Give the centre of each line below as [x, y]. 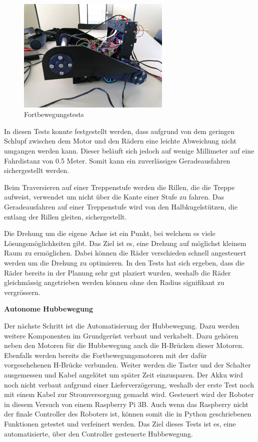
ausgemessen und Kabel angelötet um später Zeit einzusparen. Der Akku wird [123, 374]
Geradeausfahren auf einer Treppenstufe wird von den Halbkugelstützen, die [121, 207]
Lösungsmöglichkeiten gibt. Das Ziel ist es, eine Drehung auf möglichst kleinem [125, 243]
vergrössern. [22, 292]
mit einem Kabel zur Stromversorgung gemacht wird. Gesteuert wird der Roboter [129, 394]
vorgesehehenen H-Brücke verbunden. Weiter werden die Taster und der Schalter [127, 365]
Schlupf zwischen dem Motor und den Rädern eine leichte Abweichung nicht [120, 141]
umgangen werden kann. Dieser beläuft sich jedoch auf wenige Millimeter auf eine [129, 151]
